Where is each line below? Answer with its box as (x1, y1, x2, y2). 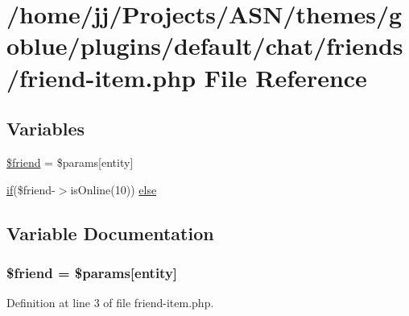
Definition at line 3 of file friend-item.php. (6, 294, 214, 311)
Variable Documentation (6, 220, 214, 245)
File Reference (204, 60, 367, 94)
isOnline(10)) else (70, 181, 157, 197)
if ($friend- (6, 181, 56, 197)
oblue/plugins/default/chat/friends (6, 29, 403, 62)
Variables (6, 116, 85, 141)
